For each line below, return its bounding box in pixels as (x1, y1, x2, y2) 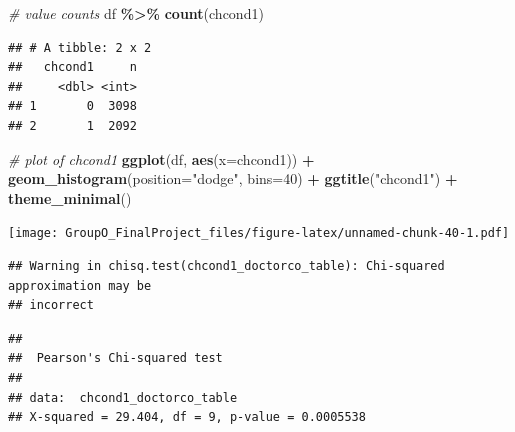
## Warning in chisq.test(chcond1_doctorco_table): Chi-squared (8, 259, 445, 273)
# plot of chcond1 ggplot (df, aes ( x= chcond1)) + (8, 148, 315, 169)
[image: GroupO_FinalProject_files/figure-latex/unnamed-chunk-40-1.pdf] (8, 226, 510, 241)
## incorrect (8, 298, 94, 313)
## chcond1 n (8, 60, 137, 75)
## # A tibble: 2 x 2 (8, 40, 152, 55)
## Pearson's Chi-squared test (8, 351, 223, 366)
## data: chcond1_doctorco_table (8, 390, 238, 405)
